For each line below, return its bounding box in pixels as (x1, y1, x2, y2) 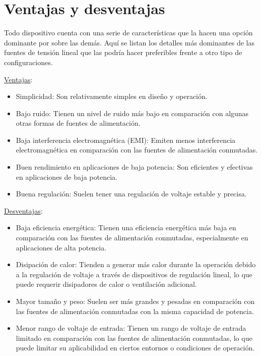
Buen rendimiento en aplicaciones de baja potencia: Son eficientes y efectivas (16, 162, 253, 172)
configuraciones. (4, 57, 53, 67)
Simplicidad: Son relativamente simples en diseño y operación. (16, 91, 208, 101)
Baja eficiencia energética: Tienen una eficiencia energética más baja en (16, 222, 236, 233)
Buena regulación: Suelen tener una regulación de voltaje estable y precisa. (16, 188, 247, 199)
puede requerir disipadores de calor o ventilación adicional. (16, 279, 197, 289)
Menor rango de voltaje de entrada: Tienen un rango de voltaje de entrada (16, 323, 246, 333)
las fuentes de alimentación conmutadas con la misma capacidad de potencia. (16, 306, 254, 316)
